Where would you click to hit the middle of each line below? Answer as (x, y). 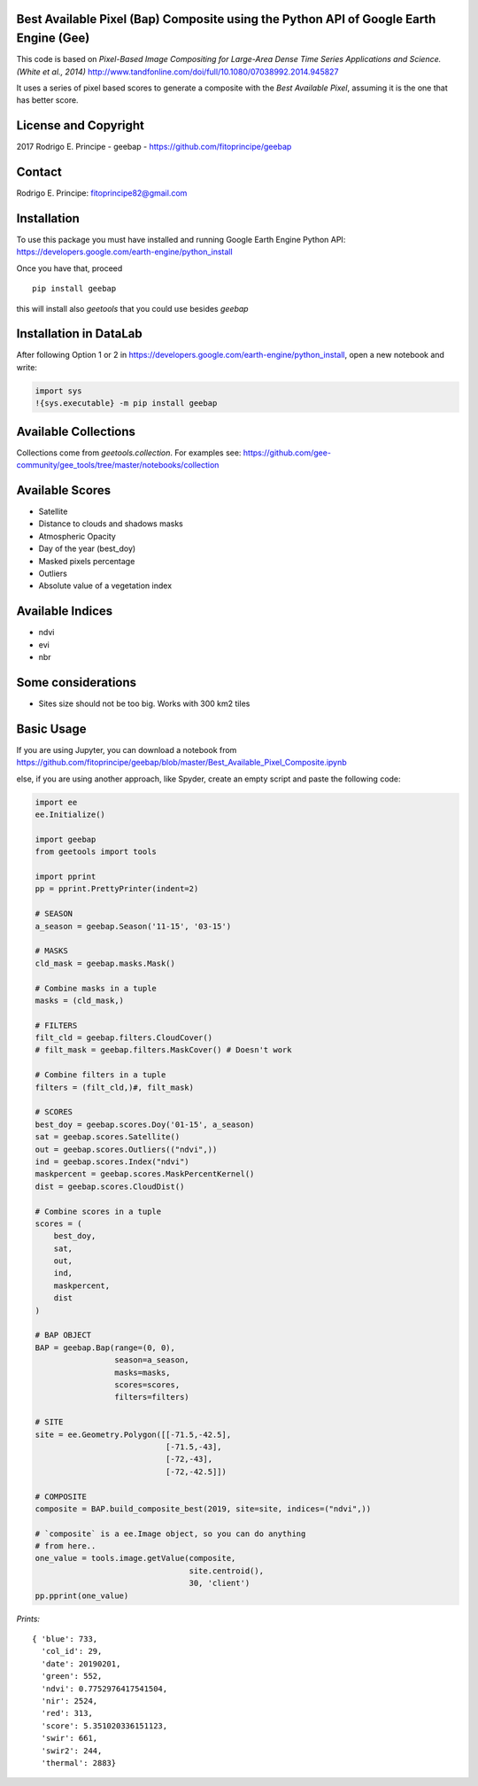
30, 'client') (220, 1583)
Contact (39, 172)
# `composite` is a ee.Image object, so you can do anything (170, 1534)
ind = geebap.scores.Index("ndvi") (112, 1161)
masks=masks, (143, 1372)
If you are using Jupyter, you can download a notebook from (127, 749)
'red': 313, (67, 1713)
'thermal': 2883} (79, 1763)
